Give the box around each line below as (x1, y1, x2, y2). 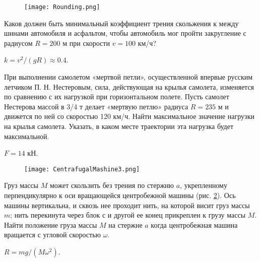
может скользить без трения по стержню (49, 180, 174, 190)
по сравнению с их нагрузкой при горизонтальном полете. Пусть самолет (4, 91, 229, 102)
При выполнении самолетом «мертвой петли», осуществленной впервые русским (4, 72, 253, 82)
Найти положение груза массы (4, 219, 97, 230)
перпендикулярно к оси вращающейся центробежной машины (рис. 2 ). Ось (4, 190, 236, 201)
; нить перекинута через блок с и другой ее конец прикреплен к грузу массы (10, 210, 246, 220)
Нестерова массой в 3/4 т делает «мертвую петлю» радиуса (4, 101, 188, 111)
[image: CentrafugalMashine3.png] (24, 165, 140, 173)
